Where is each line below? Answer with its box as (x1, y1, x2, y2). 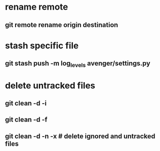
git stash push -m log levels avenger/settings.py (5, 60, 151, 69)
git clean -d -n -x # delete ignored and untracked (5, 132, 156, 140)
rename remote (5, 1, 68, 13)
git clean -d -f (5, 116, 48, 124)
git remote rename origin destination (5, 21, 118, 29)
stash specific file (5, 40, 79, 51)
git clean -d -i (5, 99, 47, 107)
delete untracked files (5, 80, 96, 91)
